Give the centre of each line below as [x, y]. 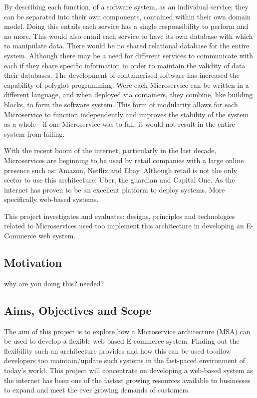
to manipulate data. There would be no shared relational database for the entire [127, 46]
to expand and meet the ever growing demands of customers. [97, 390]
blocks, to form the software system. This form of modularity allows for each [121, 104]
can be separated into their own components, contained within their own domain [128, 16]
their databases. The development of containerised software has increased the [122, 75]
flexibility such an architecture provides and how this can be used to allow [118, 350]
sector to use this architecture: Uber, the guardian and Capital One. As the [120, 180]
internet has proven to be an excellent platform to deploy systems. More [115, 189]
